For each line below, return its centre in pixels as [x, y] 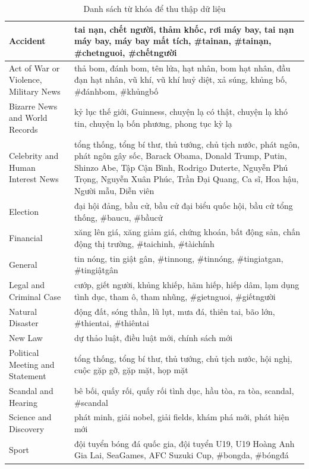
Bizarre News [33, 106]
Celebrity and [34, 156]
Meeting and [32, 364]
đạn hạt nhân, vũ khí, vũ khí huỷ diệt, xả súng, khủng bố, [180, 79]
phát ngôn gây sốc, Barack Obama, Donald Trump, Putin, [180, 156]
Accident [27, 41]
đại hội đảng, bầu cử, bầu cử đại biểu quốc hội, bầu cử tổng [183, 205]
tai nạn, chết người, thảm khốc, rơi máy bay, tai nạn [184, 29]
